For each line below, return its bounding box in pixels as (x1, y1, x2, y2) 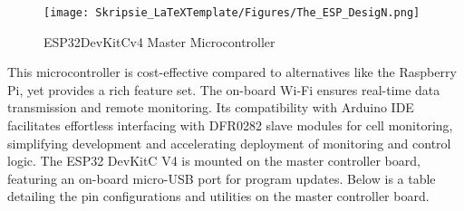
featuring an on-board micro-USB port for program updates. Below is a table (7, 168, 436, 187)
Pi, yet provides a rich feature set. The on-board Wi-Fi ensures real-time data (7, 80, 440, 99)
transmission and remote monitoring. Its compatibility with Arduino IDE (7, 98, 414, 117)
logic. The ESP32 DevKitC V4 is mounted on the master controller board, (7, 151, 420, 170)
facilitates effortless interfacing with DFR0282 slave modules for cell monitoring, (7, 116, 453, 135)
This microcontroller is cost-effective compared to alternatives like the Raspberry (7, 62, 457, 82)
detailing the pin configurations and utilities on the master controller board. (7, 187, 430, 206)
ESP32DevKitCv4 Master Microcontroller (43, 32, 275, 51)
